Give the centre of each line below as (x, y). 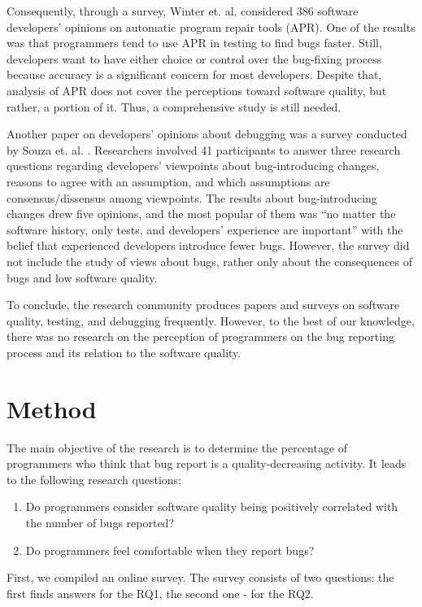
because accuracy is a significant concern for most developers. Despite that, (194, 74)
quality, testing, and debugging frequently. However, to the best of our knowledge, (211, 320)
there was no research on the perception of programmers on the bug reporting (200, 336)
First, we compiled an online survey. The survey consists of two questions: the (200, 577)
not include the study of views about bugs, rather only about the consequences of (210, 261)
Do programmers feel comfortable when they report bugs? (170, 550)
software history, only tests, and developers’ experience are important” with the (205, 229)
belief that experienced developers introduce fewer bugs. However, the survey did (208, 245)
